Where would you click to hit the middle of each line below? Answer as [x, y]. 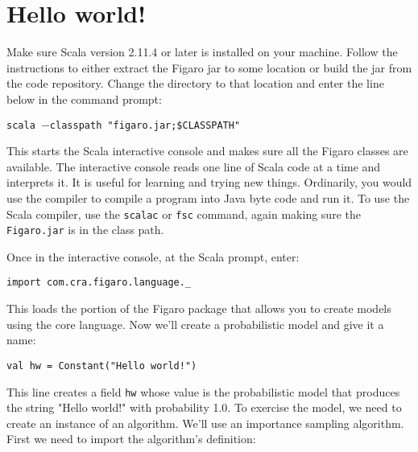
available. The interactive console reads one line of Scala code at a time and [194, 166]
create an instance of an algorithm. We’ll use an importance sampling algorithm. [205, 423]
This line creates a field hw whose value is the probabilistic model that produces [203, 391]
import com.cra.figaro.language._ [99, 283]
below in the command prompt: [84, 99]
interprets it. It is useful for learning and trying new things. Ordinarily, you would [209, 182]
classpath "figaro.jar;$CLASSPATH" [145, 125]
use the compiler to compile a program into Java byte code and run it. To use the [208, 197]
